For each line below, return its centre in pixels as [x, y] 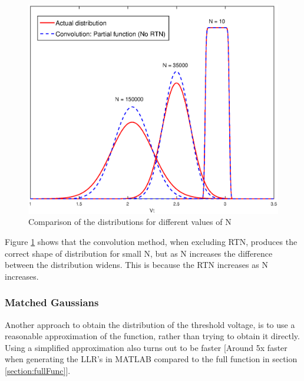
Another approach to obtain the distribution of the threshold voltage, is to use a [150, 324]
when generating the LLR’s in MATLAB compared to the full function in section [151, 359]
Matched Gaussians [52, 302]
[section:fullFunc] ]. [38, 370]
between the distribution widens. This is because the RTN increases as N [136, 265]
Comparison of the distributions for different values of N [130, 222]
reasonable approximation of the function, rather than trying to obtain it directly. [152, 336]
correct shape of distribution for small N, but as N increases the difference [139, 253]
